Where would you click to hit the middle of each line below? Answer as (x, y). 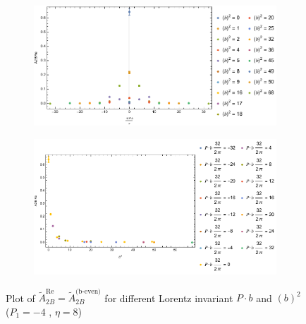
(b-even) (88, 291)
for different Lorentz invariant (169, 298)
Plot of (20, 298)
